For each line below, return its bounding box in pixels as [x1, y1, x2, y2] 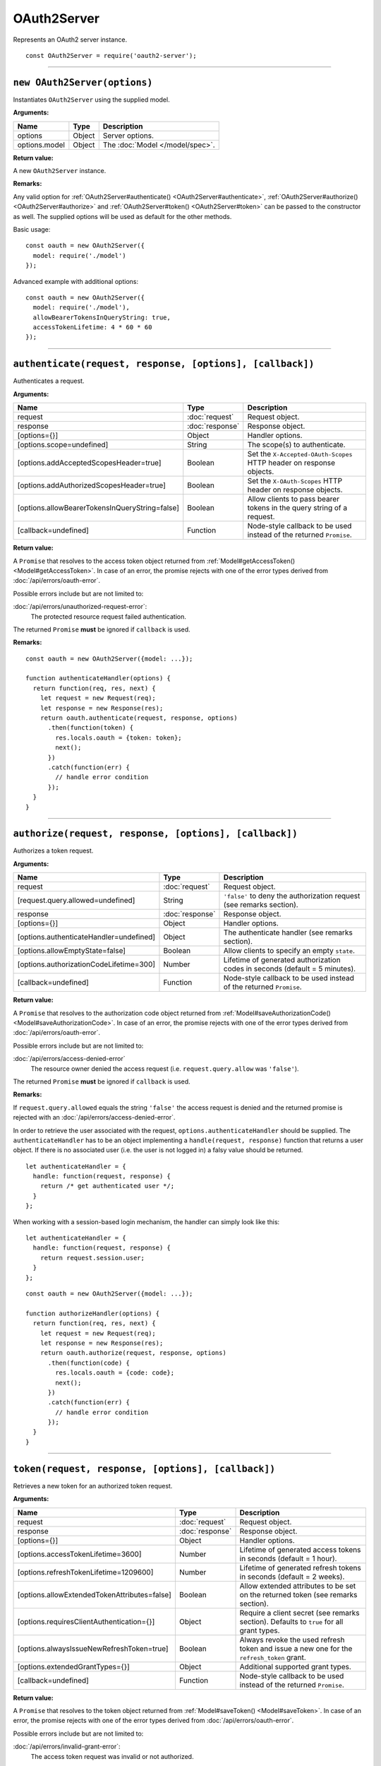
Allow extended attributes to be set [239, 1581, 356, 1591]
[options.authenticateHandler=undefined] [17, 932, 155, 942]
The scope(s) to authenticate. [247, 440, 346, 450]
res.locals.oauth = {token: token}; [55, 733, 183, 742]
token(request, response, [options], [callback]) [13, 1463, 276, 1474]
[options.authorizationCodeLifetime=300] [17, 959, 155, 969]
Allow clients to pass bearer [247, 494, 340, 504]
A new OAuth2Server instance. [13, 167, 107, 175]
